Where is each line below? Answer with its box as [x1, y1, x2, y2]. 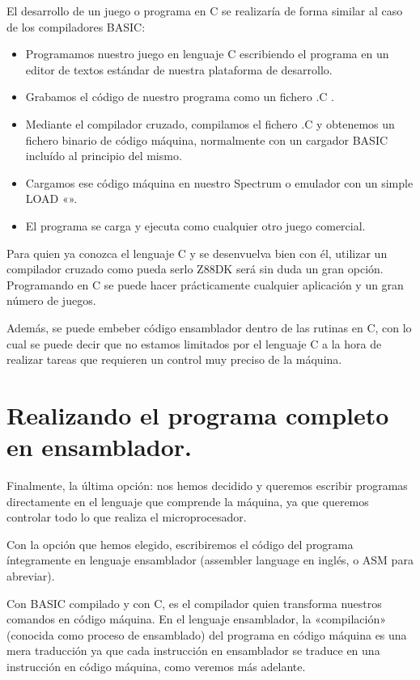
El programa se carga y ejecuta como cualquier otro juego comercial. [25, 217, 366, 234]
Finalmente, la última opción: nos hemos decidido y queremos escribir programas [6, 477, 408, 493]
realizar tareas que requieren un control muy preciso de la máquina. [6, 351, 342, 368]
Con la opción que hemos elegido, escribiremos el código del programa [6, 535, 354, 552]
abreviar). [6, 567, 55, 584]
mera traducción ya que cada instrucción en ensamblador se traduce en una [6, 642, 380, 659]
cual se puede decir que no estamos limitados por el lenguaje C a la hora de [6, 335, 382, 352]
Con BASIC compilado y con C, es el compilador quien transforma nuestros [6, 594, 382, 611]
